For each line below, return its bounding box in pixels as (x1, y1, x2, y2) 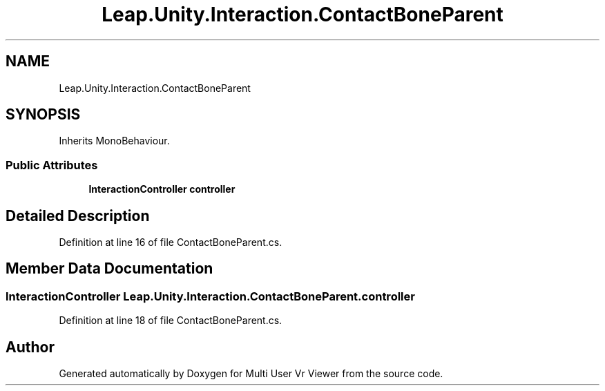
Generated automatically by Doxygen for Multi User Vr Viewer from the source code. (59, 368, 443, 380)
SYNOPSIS (6, 106, 81, 124)
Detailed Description (6, 207, 150, 225)
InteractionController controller (88, 183, 236, 195)
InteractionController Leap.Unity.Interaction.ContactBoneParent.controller (6, 289, 415, 303)
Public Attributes (6, 158, 98, 172)
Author (6, 338, 55, 356)
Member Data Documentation (6, 260, 213, 278)
